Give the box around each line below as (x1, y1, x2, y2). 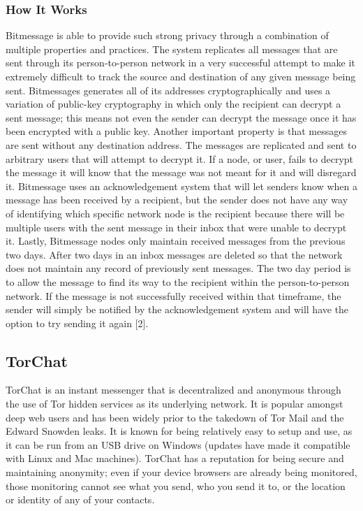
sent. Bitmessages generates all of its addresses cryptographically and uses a (6, 82, 331, 97)
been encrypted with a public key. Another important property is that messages (6, 124, 347, 138)
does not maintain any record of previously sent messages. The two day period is (6, 261, 351, 275)
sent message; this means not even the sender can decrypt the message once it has (6, 110, 357, 124)
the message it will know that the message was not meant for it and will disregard (6, 165, 357, 180)
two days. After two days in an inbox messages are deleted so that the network (6, 247, 343, 261)
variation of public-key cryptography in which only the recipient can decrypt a (6, 96, 341, 111)
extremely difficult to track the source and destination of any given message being (6, 69, 356, 83)
